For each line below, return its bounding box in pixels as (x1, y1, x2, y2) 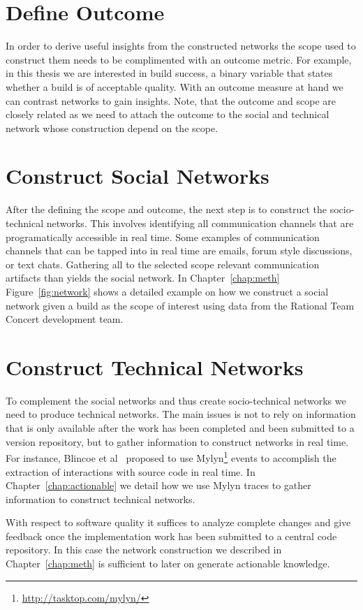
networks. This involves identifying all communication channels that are (46, 216, 354, 230)
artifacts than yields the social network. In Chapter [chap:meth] (6, 270, 280, 285)
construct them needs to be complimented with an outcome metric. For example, (6, 52, 352, 66)
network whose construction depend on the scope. (6, 120, 218, 135)
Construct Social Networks (6, 161, 269, 190)
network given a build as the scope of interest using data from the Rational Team (6, 298, 355, 312)
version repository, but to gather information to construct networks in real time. (6, 434, 349, 449)
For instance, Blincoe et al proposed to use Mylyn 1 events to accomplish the (6, 449, 336, 465)
